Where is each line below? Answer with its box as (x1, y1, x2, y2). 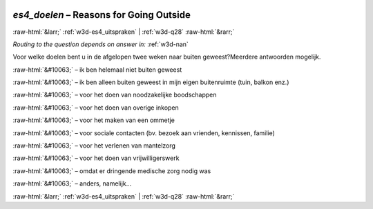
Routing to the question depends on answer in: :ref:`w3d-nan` (12, 40, 189, 48)
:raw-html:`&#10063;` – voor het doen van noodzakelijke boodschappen (12, 90, 217, 99)
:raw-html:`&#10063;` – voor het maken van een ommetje (12, 116, 175, 124)
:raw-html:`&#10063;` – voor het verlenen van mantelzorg (12, 141, 176, 150)
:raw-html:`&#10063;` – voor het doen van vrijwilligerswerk (12, 154, 180, 162)
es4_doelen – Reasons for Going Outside (12, 9, 191, 21)
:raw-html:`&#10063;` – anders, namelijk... (12, 179, 132, 188)
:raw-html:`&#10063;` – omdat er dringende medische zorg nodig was (12, 166, 211, 175)
